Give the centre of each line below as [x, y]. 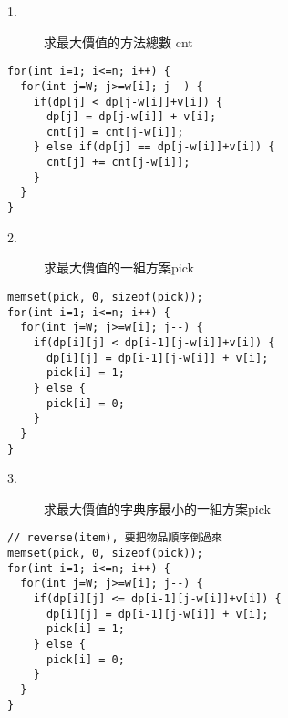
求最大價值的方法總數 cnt [118, 41]
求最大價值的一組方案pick [119, 267]
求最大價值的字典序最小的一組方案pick [157, 508]
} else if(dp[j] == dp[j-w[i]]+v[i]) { [154, 147]
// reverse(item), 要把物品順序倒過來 [115, 538]
